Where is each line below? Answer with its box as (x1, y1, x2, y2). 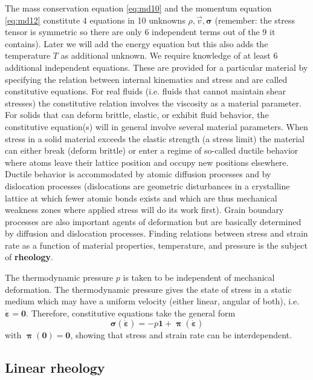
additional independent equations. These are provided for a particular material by (5, 61, 308, 73)
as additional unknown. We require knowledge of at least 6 (60, 49, 278, 62)
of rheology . (5, 251, 53, 263)
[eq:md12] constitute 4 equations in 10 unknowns (5, 13, 186, 26)
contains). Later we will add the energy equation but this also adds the (5, 37, 268, 50)
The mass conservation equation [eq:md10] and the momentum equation (5, 2, 272, 14)
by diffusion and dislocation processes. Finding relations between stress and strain (5, 227, 308, 240)
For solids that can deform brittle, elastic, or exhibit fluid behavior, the (5, 108, 269, 121)
